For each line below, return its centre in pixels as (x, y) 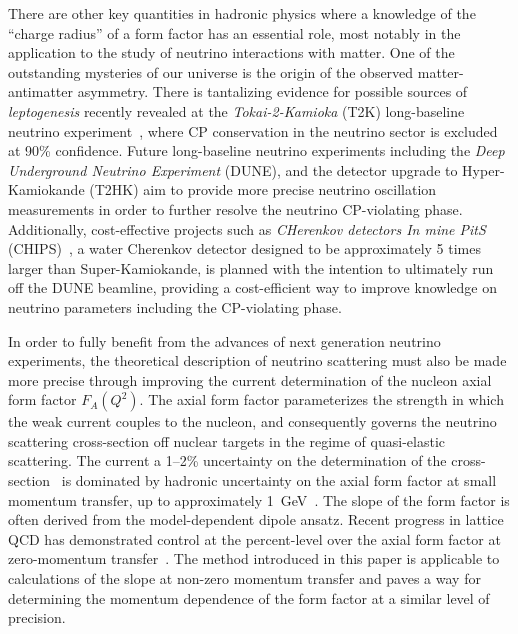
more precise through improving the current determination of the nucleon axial (250, 379)
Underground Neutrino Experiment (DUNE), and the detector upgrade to (233, 169)
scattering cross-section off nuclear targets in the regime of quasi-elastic (226, 440)
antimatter (40, 91)
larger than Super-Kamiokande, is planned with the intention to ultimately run (251, 267)
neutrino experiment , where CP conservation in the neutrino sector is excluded (253, 130)
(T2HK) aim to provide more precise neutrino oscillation (263, 189)
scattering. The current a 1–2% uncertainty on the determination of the (227, 460)
